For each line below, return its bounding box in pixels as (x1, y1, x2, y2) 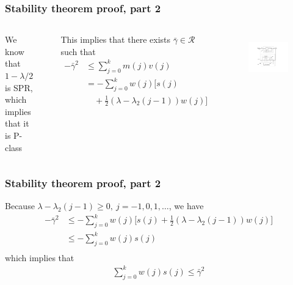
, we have (168, 199, 204, 212)
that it (5, 117, 29, 130)
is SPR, (5, 81, 33, 94)
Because (5, 199, 35, 212)
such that (60, 45, 96, 57)
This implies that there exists (60, 33, 170, 46)
